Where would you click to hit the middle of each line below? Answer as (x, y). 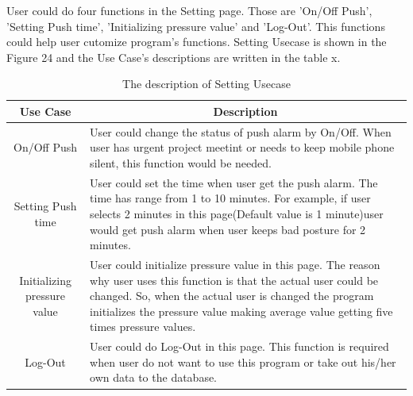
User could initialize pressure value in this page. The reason (235, 265)
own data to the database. (154, 377)
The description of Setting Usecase (206, 84)
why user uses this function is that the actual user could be (234, 280)
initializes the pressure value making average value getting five (241, 311)
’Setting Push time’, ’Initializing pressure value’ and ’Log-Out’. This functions (196, 26)
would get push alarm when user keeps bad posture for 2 (228, 229)
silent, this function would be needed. (181, 163)
